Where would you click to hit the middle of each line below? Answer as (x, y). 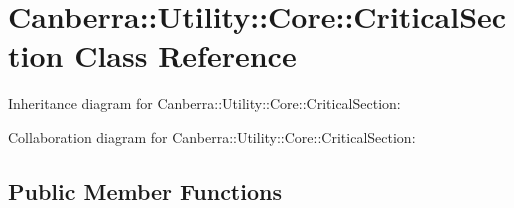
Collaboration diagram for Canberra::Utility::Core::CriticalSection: (212, 136)
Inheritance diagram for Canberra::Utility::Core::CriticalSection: (204, 103)
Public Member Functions (145, 190)
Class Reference (185, 55)
